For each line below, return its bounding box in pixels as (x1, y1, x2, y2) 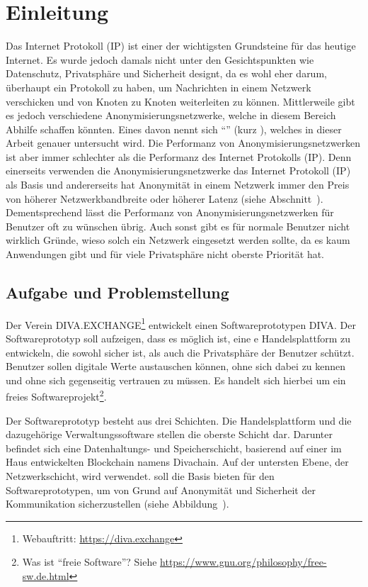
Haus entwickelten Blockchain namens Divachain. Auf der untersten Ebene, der (6, 454, 349, 469)
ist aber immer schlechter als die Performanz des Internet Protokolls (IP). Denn (6, 149, 352, 164)
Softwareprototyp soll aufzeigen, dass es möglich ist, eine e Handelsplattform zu (6, 331, 351, 346)
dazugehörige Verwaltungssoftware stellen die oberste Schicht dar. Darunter (6, 427, 333, 442)
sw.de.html (22, 569, 69, 583)
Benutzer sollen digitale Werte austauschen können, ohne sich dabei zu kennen (6, 359, 346, 374)
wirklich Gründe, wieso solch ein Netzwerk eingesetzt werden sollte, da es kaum (6, 233, 350, 247)
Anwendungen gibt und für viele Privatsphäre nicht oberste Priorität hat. (6, 247, 325, 262)
